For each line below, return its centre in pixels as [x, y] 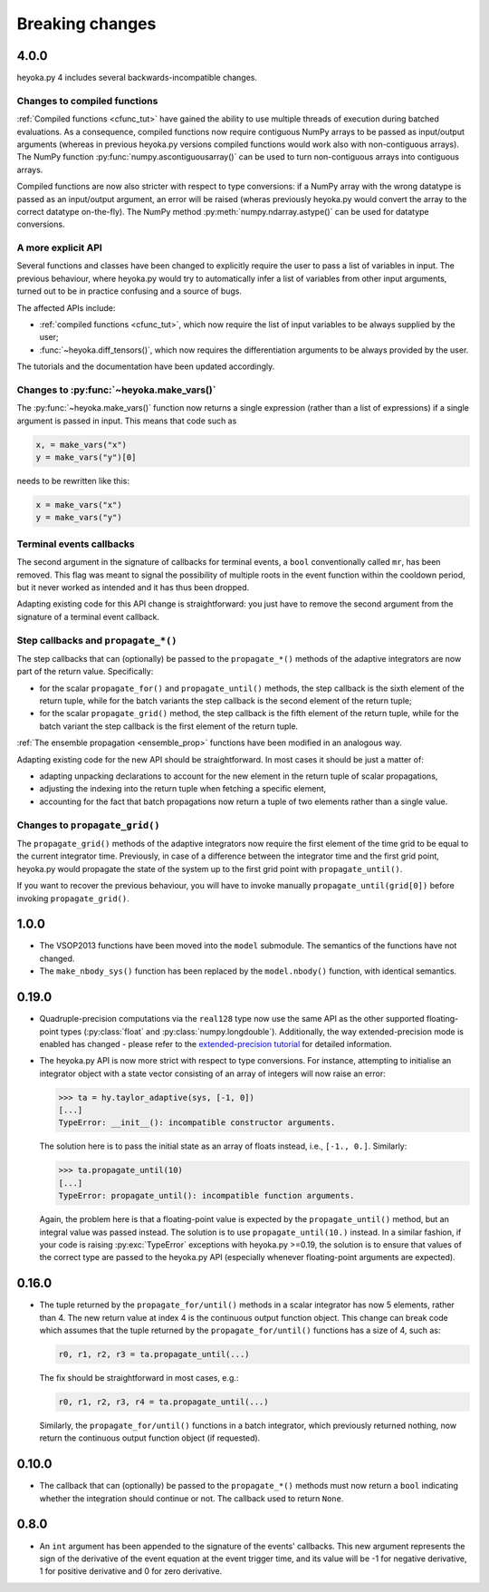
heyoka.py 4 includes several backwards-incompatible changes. [137, 78]
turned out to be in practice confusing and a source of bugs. [129, 291]
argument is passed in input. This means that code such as [127, 421]
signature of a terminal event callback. [88, 616]
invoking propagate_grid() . [73, 898]
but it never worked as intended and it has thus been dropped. [133, 587]
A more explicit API [60, 248]
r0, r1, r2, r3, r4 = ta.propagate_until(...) [163, 1402]
